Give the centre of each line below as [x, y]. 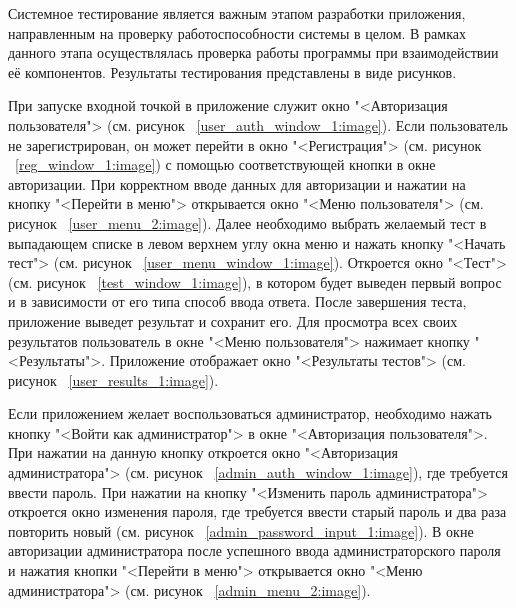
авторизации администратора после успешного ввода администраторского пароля [254, 550]
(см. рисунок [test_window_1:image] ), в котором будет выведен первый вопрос [255, 281]
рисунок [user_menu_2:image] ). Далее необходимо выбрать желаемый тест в [247, 222]
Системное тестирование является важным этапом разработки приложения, [237, 13]
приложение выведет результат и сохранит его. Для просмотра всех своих [233, 320]
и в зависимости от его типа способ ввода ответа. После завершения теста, [237, 301]
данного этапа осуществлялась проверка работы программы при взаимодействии [253, 52]
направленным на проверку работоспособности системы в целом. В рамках [237, 32]
